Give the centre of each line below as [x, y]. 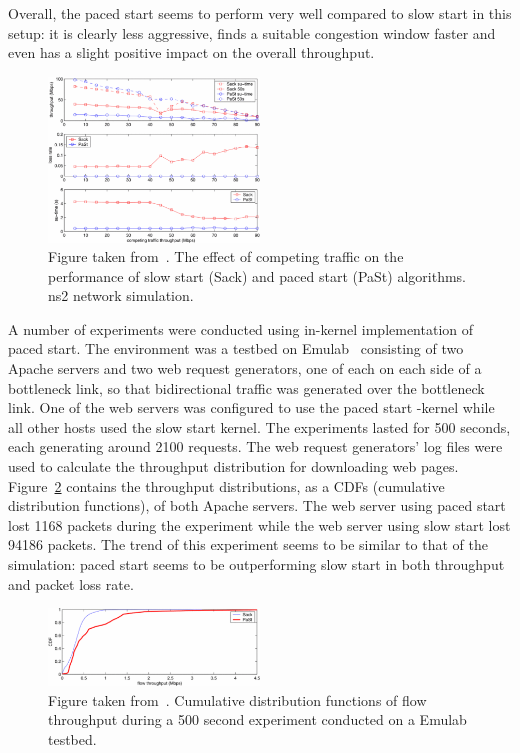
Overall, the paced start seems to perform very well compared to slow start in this [260, 13]
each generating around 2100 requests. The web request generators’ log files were [255, 446]
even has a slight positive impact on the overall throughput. [191, 52]
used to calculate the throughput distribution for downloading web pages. [233, 466]
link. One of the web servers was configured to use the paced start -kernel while [251, 407]
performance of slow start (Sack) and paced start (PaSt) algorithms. [257, 275]
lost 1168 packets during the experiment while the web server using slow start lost [259, 524]
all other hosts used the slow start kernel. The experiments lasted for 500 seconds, [259, 426]
